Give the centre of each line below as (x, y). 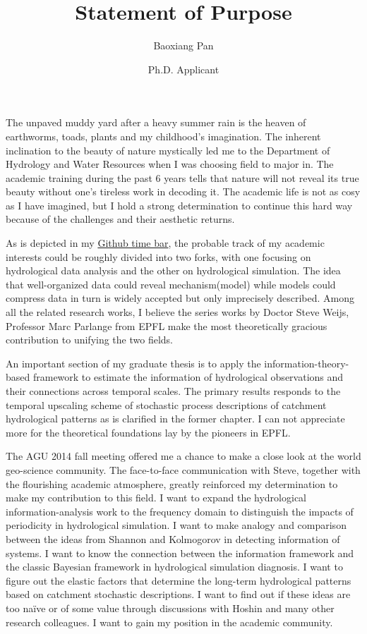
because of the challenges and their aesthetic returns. (120, 219)
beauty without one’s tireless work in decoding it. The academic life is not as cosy (183, 191)
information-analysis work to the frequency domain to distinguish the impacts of (180, 511)
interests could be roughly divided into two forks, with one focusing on (158, 256)
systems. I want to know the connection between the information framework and (180, 553)
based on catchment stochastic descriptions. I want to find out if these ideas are (178, 594)
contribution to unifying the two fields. (89, 340)
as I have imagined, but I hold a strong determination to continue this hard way (179, 205)
